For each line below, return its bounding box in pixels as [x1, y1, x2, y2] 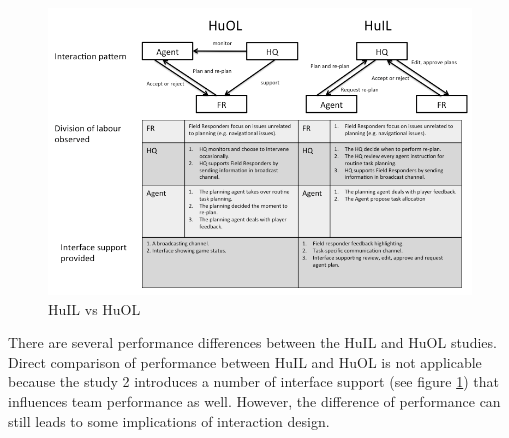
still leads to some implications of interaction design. [8, 410, 330, 431]
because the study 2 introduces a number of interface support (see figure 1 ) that [8, 371, 499, 392]
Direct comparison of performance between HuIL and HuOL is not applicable [8, 351, 482, 372]
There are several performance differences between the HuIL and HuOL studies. [8, 332, 497, 353]
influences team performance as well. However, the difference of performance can [8, 391, 501, 411]
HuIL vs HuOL [48, 298, 141, 319]
